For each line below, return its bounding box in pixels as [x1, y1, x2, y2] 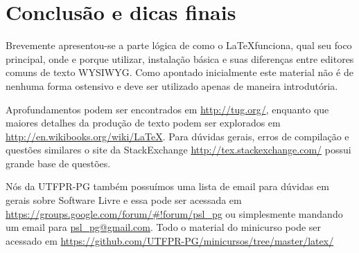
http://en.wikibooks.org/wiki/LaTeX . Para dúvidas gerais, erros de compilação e [6, 129, 349, 143]
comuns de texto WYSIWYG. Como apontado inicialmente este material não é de [6, 65, 353, 79]
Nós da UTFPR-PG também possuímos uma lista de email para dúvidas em [6, 179, 329, 194]
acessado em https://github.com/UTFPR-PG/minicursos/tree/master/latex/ [6, 233, 334, 247]
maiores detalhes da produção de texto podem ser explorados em [6, 115, 281, 130]
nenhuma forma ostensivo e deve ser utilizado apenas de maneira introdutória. [6, 78, 338, 93]
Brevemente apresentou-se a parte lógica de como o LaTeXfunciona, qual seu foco [6, 38, 352, 53]
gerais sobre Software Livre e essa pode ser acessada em [6, 193, 242, 207]
